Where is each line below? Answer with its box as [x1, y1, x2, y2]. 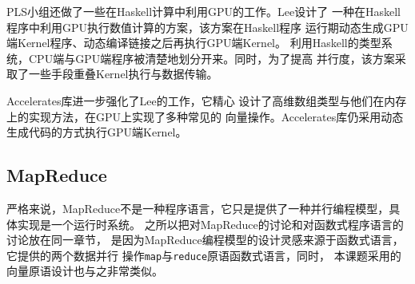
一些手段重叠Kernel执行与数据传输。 [28, 65, 218, 82]
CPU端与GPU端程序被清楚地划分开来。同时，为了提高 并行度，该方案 [28, 49, 395, 66]
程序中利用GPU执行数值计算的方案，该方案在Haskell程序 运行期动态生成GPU [6, 18, 409, 35]
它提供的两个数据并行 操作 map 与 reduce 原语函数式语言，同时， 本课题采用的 [6, 247, 401, 263]
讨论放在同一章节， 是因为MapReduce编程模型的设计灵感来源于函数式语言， [6, 231, 404, 248]
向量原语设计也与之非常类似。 [6, 262, 163, 279]
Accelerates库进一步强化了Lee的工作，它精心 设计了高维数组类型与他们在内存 [6, 92, 407, 108]
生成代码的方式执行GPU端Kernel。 [6, 124, 187, 140]
